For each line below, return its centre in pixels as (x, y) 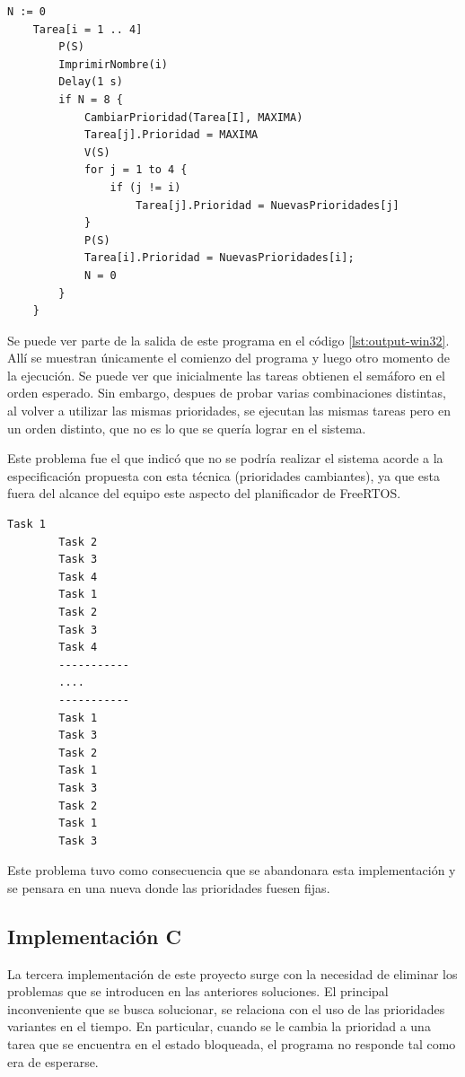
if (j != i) (145, 187)
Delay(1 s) (91, 82)
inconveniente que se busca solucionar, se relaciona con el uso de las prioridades (226, 1008)
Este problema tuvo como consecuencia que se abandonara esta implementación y (232, 870)
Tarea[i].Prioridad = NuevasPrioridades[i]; (219, 258)
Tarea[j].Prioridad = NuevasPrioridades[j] (268, 205)
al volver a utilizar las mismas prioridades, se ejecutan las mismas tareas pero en (229, 411)
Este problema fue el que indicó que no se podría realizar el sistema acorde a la (225, 458)
